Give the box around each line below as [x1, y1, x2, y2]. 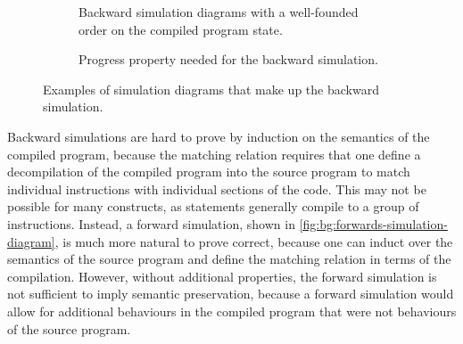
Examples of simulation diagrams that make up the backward [43, 79, 379, 98]
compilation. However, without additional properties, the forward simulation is [7, 266, 437, 285]
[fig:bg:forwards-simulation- [299, 214, 448, 233]
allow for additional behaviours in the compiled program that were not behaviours [7, 301, 457, 320]
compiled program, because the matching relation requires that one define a [7, 144, 421, 163]
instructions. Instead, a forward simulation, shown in [7, 214, 295, 233]
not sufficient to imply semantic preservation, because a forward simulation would [7, 284, 454, 303]
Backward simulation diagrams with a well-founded [79, 3, 359, 20]
